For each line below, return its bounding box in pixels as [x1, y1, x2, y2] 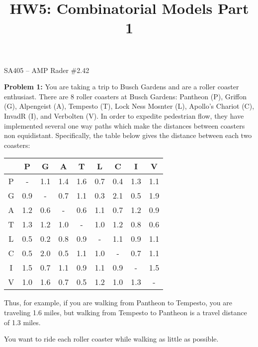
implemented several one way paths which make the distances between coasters [4, 120, 245, 131]
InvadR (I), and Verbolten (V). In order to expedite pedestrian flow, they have [4, 110, 244, 121]
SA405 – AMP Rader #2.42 [4, 65, 89, 75]
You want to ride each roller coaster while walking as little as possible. [4, 334, 219, 344]
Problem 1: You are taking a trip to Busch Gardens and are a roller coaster [4, 81, 239, 92]
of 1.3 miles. [4, 317, 41, 327]
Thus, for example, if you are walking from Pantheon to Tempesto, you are [4, 297, 233, 308]
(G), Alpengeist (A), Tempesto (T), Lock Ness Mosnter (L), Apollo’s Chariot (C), [4, 101, 255, 111]
